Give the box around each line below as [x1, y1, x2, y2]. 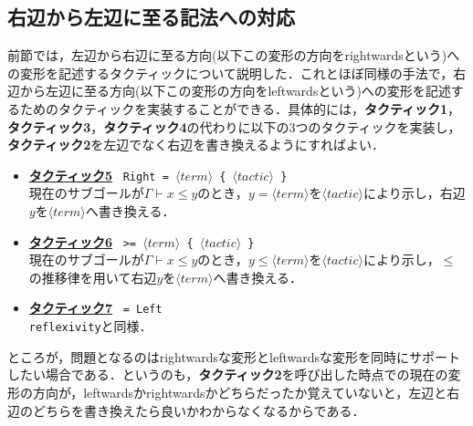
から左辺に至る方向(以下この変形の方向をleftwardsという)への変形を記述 [19, 81, 451, 100]
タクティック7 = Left [28, 298, 163, 317]
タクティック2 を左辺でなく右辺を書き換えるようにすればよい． [7, 135, 384, 154]
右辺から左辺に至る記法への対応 [7, 3, 295, 31]
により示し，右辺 [363, 183, 466, 203]
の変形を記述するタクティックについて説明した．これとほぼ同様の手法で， [7, 63, 454, 82]
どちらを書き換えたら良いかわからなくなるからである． [32, 400, 365, 420]
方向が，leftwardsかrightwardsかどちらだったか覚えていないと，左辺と [32, 382, 447, 401]
